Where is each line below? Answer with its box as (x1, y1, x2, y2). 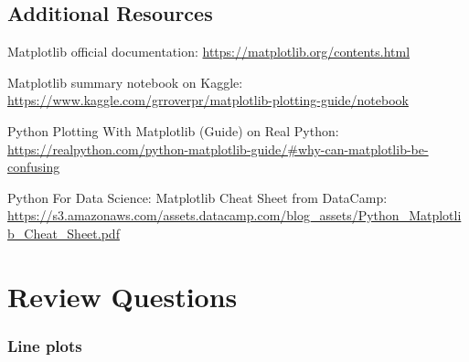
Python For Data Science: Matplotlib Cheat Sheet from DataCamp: (7, 187, 388, 207)
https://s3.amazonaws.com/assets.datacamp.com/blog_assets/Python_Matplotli (7, 206, 462, 225)
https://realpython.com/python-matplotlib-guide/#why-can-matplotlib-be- (7, 139, 429, 158)
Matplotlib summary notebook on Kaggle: (7, 72, 243, 91)
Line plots (7, 334, 82, 357)
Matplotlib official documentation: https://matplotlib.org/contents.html (7, 42, 410, 61)
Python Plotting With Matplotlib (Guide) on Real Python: (7, 121, 339, 140)
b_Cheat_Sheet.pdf (7, 223, 120, 242)
